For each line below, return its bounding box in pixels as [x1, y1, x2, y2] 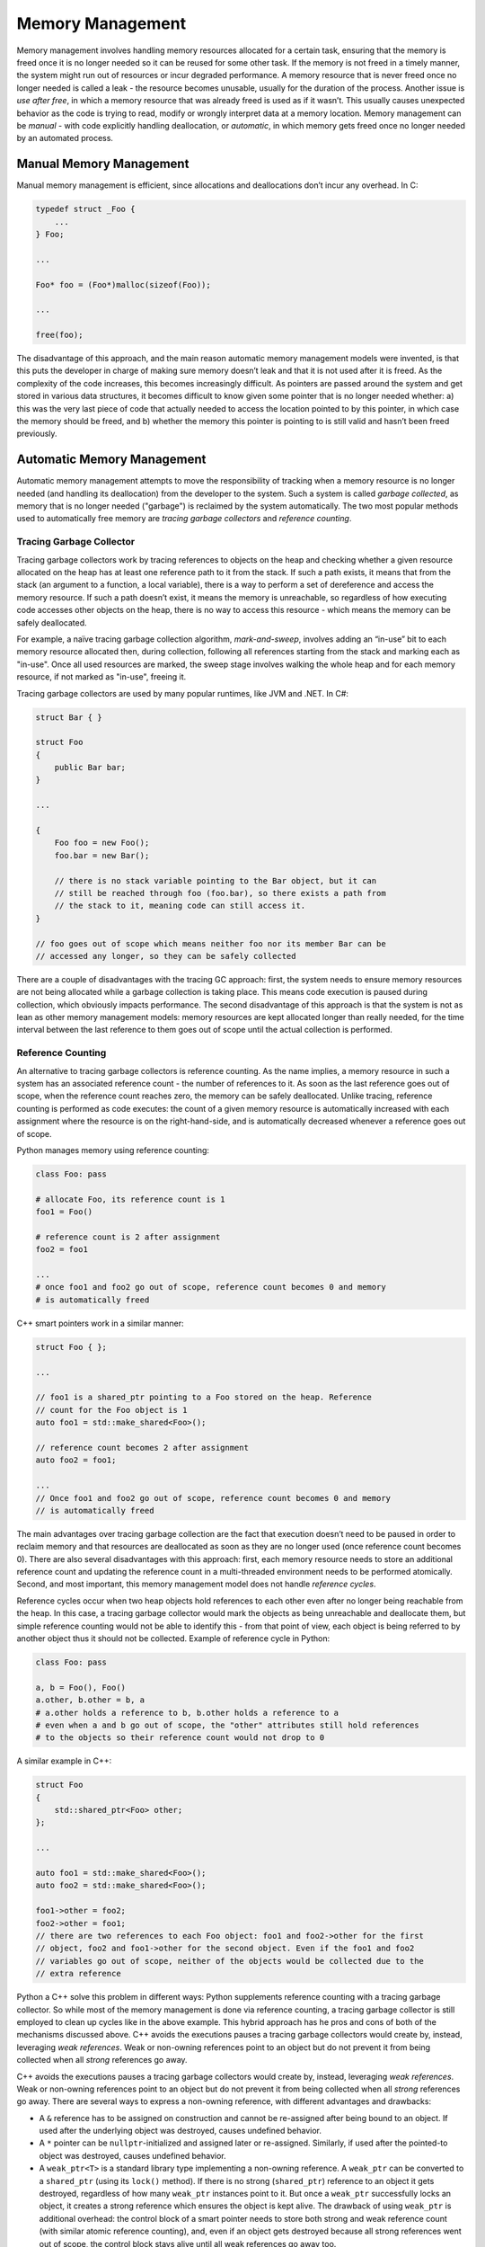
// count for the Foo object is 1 [35, 1405, 188, 1415]
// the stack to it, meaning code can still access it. [54, 901, 306, 911]
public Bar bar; [54, 762, 126, 773]
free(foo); [35, 330, 84, 341]
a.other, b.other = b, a [35, 1695, 145, 1705]
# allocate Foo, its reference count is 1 [35, 1194, 225, 1204]
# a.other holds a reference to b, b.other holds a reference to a [35, 1708, 339, 1718]
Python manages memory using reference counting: [16, 1144, 210, 1155]
